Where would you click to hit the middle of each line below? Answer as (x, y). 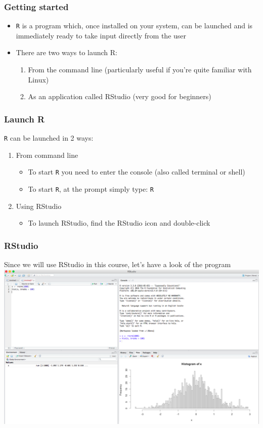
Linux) (38, 79)
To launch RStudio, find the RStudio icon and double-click (119, 223)
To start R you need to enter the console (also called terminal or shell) (137, 172)
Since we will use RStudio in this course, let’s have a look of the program (118, 264)
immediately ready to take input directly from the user (101, 35)
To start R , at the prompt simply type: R (91, 188)
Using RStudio (39, 206)
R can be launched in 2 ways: (49, 138)
